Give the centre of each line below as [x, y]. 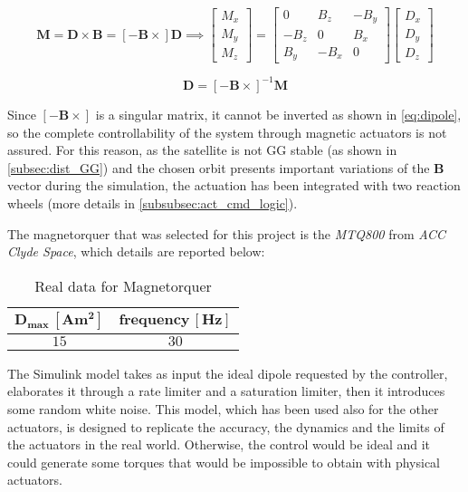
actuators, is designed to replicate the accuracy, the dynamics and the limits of [226, 426]
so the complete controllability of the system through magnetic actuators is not [227, 132]
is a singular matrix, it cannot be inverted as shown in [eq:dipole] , [278, 114]
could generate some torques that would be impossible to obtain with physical [224, 462]
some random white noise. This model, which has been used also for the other [223, 408]
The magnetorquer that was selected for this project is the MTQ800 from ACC [227, 233]
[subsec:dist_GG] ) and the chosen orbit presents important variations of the [219, 167]
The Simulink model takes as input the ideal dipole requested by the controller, [228, 373]
